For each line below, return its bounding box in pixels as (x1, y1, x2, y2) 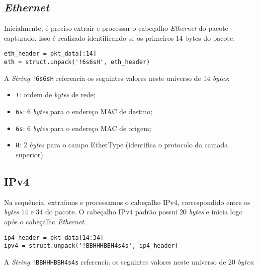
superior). (15, 149, 45, 159)
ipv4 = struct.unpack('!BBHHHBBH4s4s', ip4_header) (4, 242, 178, 250)
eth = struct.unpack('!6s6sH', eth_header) (4, 59, 150, 66)
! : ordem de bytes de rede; (15, 89, 95, 100)
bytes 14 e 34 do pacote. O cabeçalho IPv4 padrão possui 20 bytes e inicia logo (4, 206, 243, 217)
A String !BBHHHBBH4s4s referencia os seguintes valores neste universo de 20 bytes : (4, 256, 255, 267)
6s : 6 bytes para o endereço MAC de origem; (15, 123, 151, 133)
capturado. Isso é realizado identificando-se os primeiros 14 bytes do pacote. (4, 32, 235, 43)
